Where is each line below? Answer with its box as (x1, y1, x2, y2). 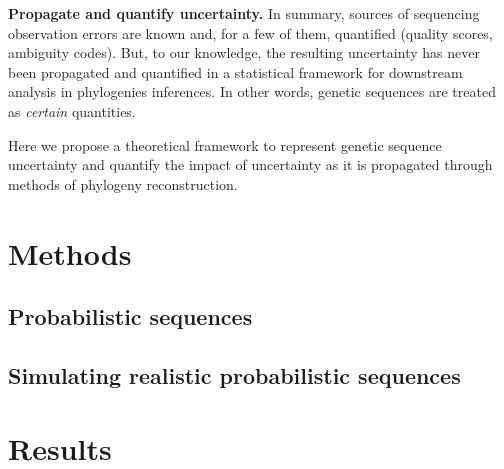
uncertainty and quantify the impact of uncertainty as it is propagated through (8, 154, 493, 175)
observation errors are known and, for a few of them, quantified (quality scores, (8, 22, 493, 43)
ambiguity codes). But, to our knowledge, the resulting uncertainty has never (8, 42, 480, 63)
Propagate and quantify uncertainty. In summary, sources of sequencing (8, 3, 480, 23)
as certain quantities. (8, 100, 136, 121)
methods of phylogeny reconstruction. (8, 173, 238, 194)
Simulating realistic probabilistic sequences (8, 359, 461, 390)
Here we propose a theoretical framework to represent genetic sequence (8, 134, 442, 155)
